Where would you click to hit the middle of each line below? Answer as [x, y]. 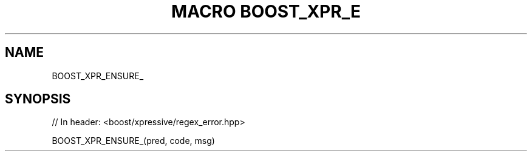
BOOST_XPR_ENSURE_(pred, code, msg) [133, 141]
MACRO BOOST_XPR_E [266, 11]
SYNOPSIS [38, 99]
